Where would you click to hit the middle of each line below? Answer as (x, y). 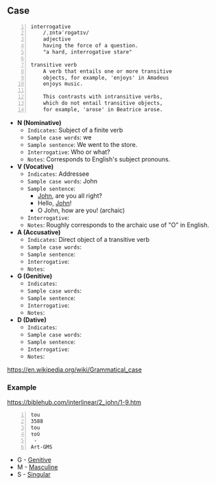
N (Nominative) (39, 122)
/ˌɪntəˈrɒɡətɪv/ (66, 33)
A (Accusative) (39, 232)
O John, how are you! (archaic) (81, 210)
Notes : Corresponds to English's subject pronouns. (99, 159)
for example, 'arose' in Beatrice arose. (103, 109)
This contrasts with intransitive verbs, (103, 97)
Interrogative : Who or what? (69, 152)
